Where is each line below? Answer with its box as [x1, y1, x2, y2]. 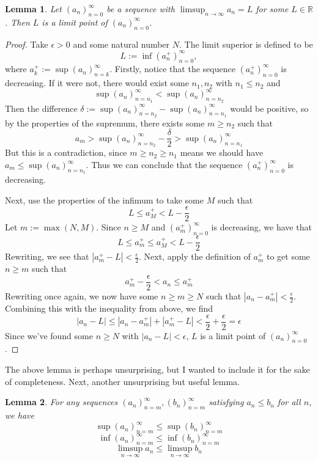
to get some [266, 250, 310, 263]
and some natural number [73, 37, 170, 50]
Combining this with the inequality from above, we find [5, 302, 213, 314]
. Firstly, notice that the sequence [109, 62, 235, 75]
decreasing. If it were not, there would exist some [5, 76, 189, 89]
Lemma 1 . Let [5, 2, 62, 15]
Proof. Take [5, 37, 48, 50]
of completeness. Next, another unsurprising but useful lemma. [5, 375, 240, 387]
